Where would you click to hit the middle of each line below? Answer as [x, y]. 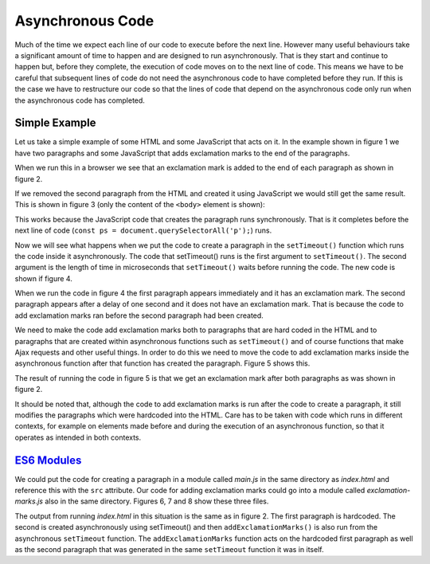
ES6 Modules [48, 460]
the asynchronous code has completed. [80, 100]
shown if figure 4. [44, 278]
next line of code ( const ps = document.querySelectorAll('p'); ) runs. [143, 230]
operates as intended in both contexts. [78, 437]
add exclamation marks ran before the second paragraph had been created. [139, 315]
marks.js [29, 501]
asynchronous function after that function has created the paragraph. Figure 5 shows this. [162, 363]
